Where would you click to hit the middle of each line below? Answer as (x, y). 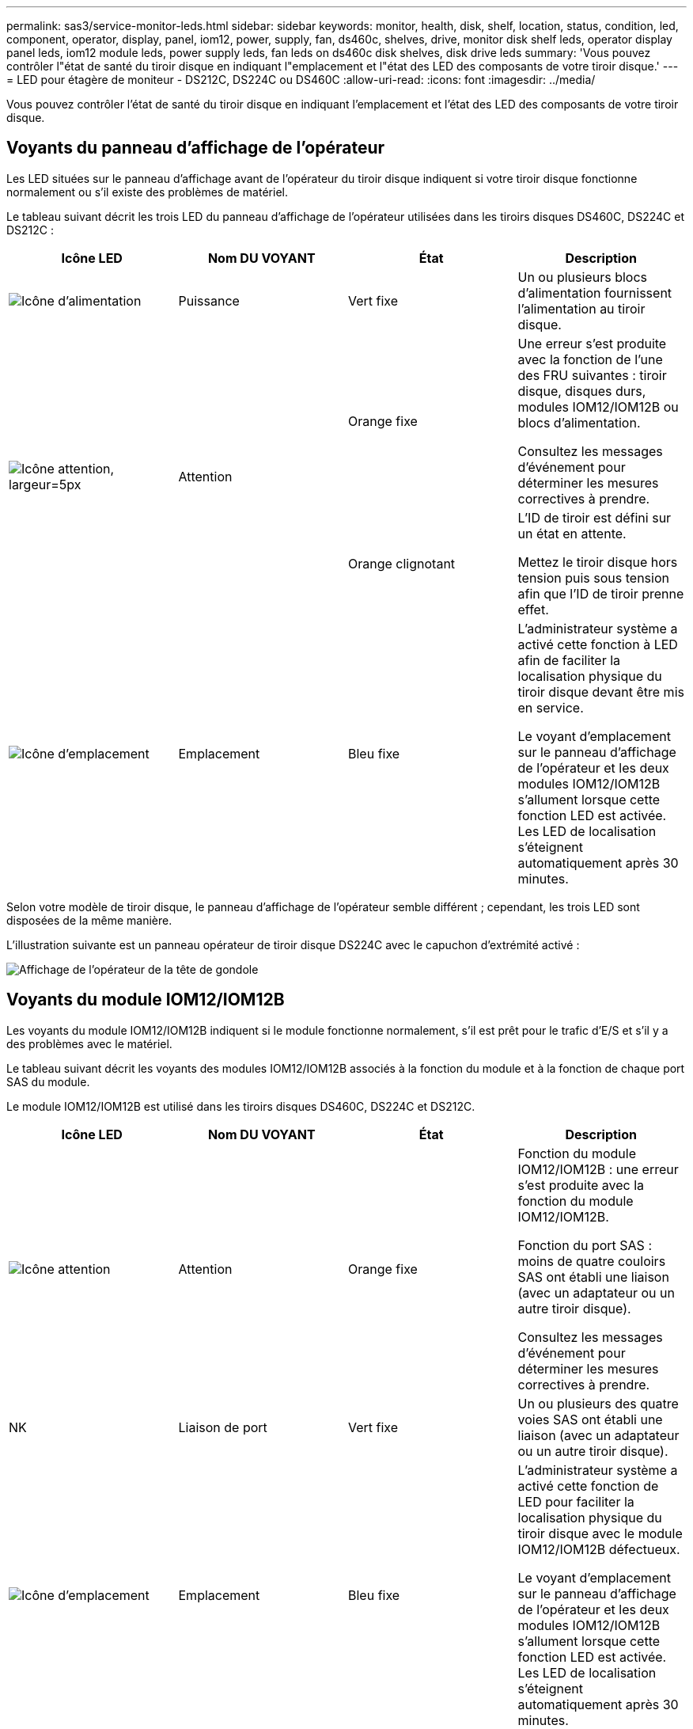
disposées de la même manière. (89, 920)
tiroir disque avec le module (600, 1533)
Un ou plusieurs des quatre (598, 1403)
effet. (533, 609)
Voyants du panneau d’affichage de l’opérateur (196, 148)
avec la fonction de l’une (590, 359)
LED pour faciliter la (576, 1501)
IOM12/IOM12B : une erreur (598, 1169)
